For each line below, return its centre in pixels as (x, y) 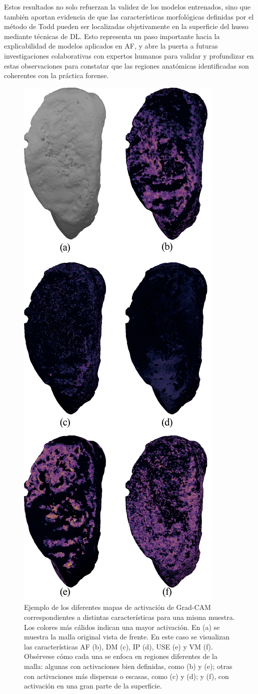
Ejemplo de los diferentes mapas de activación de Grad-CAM (117, 607)
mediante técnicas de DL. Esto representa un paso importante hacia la (112, 36)
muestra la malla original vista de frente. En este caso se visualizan (127, 637)
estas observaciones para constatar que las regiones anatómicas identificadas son (126, 65)
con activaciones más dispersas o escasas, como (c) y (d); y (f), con (126, 676)
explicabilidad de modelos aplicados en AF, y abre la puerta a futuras (111, 46)
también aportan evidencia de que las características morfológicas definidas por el (129, 16)
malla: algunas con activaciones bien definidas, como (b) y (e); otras (128, 666)
